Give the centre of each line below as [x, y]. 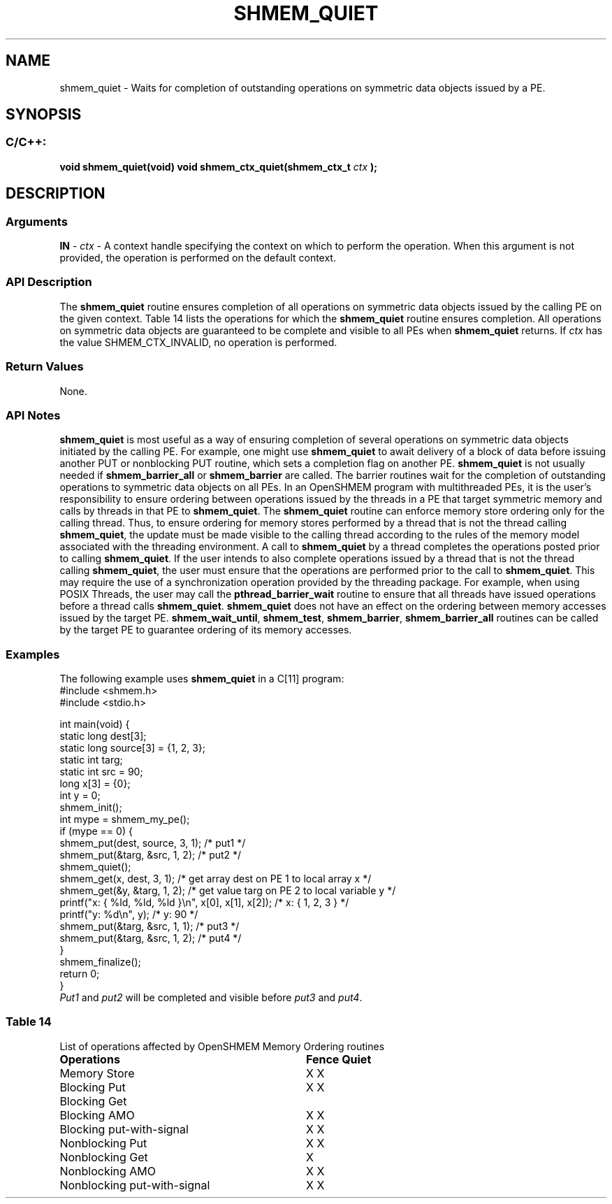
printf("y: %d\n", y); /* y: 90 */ [129, 915]
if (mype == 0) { [96, 831]
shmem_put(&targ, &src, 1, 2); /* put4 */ [151, 938]
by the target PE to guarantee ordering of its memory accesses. [206, 630]
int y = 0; [80, 796]
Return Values [45, 367]
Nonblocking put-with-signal [135, 1185]
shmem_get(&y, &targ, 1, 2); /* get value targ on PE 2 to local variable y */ [228, 891]
